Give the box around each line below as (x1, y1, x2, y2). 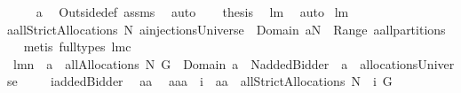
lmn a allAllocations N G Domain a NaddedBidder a (12, 54, 348, 73)
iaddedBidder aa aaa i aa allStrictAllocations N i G (51, 72, 393, 90)
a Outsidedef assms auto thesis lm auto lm (36, 3, 349, 20)
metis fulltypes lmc (23, 37, 131, 56)
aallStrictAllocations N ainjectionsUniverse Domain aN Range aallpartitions (7, 19, 446, 38)
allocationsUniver (360, 54, 455, 73)
